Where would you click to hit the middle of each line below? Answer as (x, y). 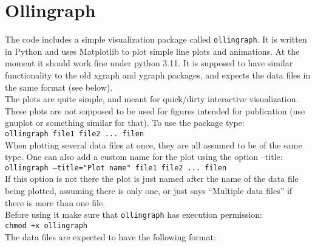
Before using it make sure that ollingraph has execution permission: (134, 214)
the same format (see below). (59, 87)
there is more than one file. (55, 202)
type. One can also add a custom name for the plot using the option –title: (144, 157)
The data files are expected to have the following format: (110, 236)
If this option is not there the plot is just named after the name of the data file (152, 179)
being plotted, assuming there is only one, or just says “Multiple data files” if (149, 191)
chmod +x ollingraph (46, 225)
